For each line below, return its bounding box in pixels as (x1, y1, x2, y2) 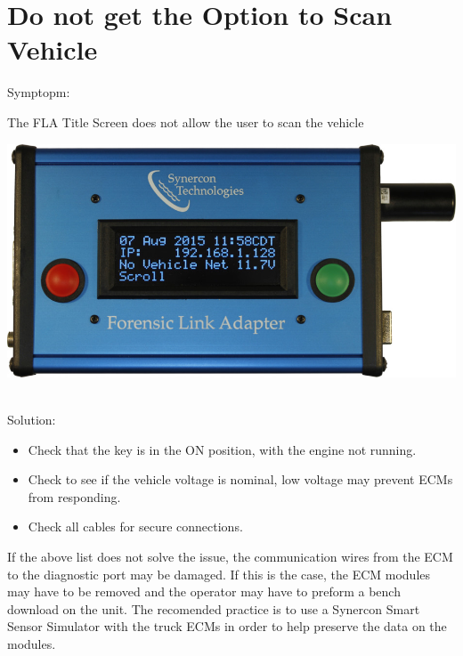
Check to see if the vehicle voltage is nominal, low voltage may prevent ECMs (28, 470, 453, 489)
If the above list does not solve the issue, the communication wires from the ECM (7, 547, 453, 566)
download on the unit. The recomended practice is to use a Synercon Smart (7, 599, 420, 618)
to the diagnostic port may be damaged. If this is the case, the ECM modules (7, 564, 431, 583)
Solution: (7, 410, 56, 429)
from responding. (28, 487, 121, 506)
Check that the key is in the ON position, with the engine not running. (28, 440, 417, 458)
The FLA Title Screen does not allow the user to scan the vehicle (7, 112, 364, 131)
